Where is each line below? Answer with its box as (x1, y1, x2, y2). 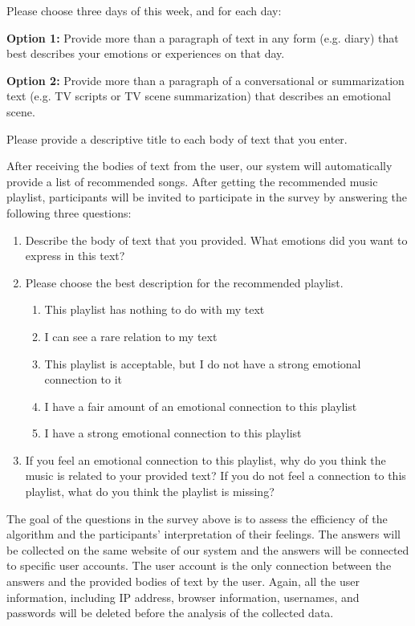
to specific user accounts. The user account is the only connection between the (6, 557, 392, 574)
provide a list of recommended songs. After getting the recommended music (6, 173, 378, 189)
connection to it (44, 371, 123, 388)
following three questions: (6, 204, 132, 221)
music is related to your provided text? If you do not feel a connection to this (25, 467, 406, 484)
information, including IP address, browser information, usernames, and (6, 588, 360, 605)
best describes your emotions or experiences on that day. (6, 45, 285, 62)
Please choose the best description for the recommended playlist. (25, 274, 344, 291)
